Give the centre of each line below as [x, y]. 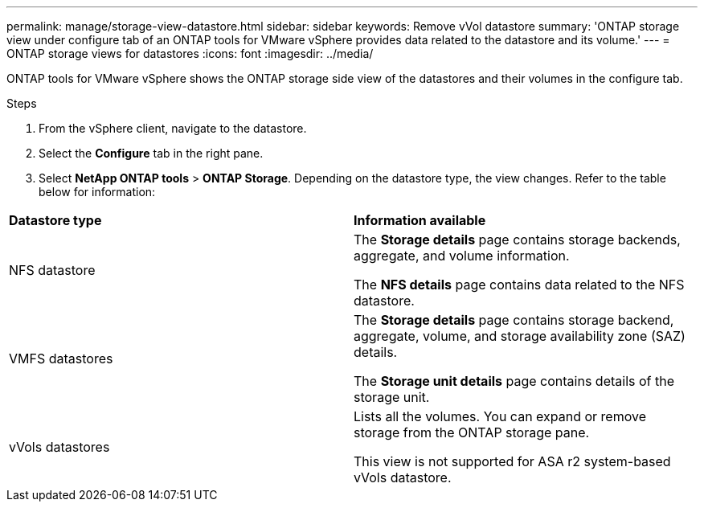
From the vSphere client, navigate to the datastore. [173, 128]
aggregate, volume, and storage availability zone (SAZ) [520, 336]
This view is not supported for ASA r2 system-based [512, 461]
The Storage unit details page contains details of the [514, 381]
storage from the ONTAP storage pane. [472, 432]
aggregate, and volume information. [462, 256]
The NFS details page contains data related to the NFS [519, 285]
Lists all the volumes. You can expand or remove [500, 416]
